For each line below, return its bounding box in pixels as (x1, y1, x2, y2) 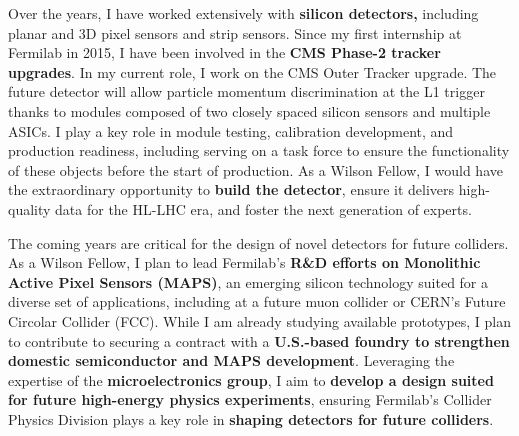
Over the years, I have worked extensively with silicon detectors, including (8, 3, 479, 23)
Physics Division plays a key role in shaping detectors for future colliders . (8, 408, 494, 429)
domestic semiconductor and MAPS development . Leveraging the (8, 350, 455, 371)
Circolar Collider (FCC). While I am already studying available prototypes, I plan (8, 310, 512, 331)
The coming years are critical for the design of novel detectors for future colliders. (8, 232, 509, 253)
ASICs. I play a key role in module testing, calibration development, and (8, 120, 454, 141)
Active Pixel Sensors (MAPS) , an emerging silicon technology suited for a (8, 271, 489, 292)
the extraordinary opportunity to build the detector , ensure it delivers (8, 179, 455, 200)
